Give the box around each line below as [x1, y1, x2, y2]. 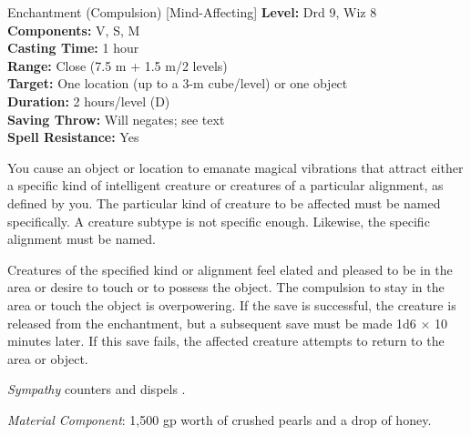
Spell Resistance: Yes [7, 127, 139, 147]
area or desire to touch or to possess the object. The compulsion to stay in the [7, 278, 445, 297]
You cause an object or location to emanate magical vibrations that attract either [7, 157, 464, 177]
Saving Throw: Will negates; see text [7, 109, 225, 128]
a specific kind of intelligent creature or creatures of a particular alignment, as [7, 176, 444, 195]
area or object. [7, 349, 88, 368]
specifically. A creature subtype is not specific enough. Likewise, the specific [7, 211, 430, 230]
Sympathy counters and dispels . [7, 379, 186, 399]
